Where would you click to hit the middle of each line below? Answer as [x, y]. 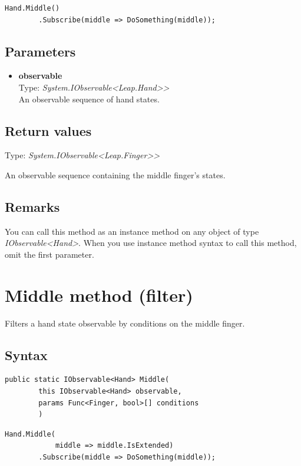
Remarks [32, 206]
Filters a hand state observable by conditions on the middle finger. [125, 323]
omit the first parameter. [49, 254]
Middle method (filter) [99, 294]
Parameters [40, 51]
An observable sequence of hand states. [89, 99]
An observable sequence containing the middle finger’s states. [115, 174]
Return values [48, 130]
